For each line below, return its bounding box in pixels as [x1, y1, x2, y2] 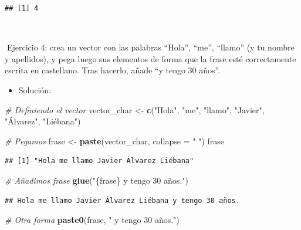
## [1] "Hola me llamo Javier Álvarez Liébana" [5, 157, 194, 165]
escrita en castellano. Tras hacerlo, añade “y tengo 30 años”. [5, 64, 221, 76]
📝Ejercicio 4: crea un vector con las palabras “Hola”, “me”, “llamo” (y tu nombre [5, 41, 295, 53]
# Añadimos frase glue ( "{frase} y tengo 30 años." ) [5, 174, 188, 186]
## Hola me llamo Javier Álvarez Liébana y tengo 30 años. [5, 196, 240, 205]
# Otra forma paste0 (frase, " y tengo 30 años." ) [5, 214, 180, 226]
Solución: [18, 83, 52, 96]
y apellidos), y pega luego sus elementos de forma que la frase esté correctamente [5, 52, 296, 65]
